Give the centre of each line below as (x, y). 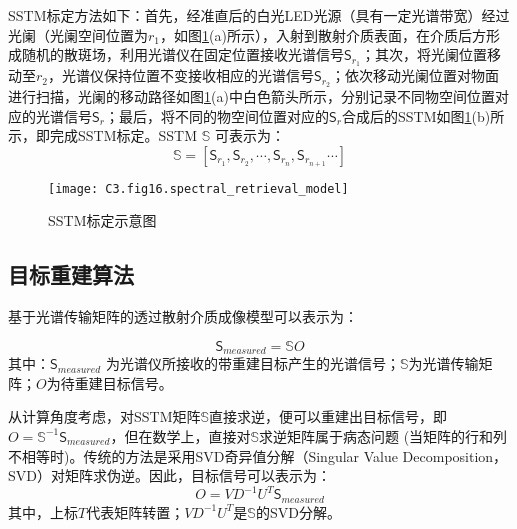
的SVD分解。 (298, 511)
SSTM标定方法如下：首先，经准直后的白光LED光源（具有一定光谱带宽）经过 (259, 15)
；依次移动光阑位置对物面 (415, 75)
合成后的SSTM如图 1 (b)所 (423, 115)
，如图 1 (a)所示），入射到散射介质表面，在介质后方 (323, 34)
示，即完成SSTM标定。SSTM (103, 135)
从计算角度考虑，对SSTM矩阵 (104, 416)
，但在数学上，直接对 (180, 435)
